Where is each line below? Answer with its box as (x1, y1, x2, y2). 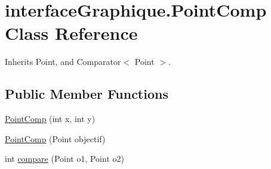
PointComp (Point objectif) (5, 132, 106, 145)
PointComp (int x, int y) (5, 112, 96, 125)
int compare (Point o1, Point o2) (5, 152, 124, 165)
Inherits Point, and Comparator (5, 55, 121, 68)
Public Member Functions (5, 84, 168, 103)
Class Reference (5, 21, 138, 45)
